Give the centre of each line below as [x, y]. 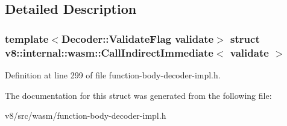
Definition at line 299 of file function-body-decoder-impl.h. [113, 74]
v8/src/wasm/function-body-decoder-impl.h [86, 115]
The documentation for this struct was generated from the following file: [138, 95]
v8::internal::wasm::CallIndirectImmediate [109, 52]
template [27, 38]
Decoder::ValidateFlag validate [137, 38]
